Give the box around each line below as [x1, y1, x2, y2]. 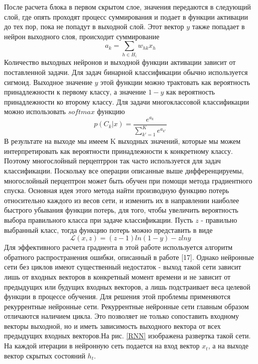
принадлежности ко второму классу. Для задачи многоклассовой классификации [4, 96, 249, 107]
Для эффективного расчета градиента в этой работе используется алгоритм [4, 242, 233, 252]
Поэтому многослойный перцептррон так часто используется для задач [4, 155, 221, 166]
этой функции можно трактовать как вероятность [100, 76, 250, 87]
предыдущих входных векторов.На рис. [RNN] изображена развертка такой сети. [4, 330, 251, 341]
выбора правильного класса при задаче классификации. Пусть [4, 214, 193, 225]
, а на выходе [208, 340, 248, 351]
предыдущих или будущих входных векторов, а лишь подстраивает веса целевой [4, 281, 250, 292]
